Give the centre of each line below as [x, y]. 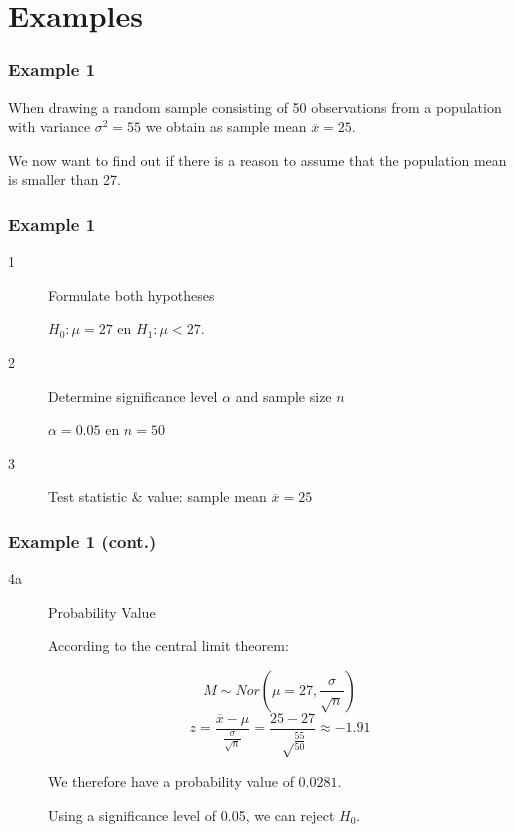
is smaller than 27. [64, 179]
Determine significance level [133, 395]
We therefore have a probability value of [171, 781]
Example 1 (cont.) [82, 540]
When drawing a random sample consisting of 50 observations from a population [255, 106]
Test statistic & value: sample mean [157, 496]
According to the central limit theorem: [168, 645]
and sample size [283, 395]
